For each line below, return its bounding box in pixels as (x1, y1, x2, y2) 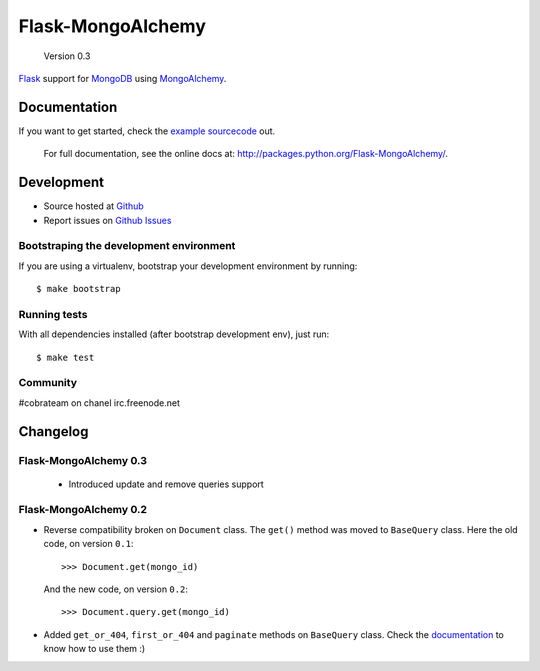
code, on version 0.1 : (43, 538, 134, 550)
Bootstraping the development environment (18, 239, 236, 253)
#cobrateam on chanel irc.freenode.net (18, 396, 180, 409)
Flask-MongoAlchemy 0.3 (18, 453, 147, 467)
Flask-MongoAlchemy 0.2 (18, 503, 148, 517)
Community (18, 376, 77, 390)
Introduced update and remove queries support (68, 478, 264, 490)
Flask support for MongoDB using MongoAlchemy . (18, 72, 227, 84)
